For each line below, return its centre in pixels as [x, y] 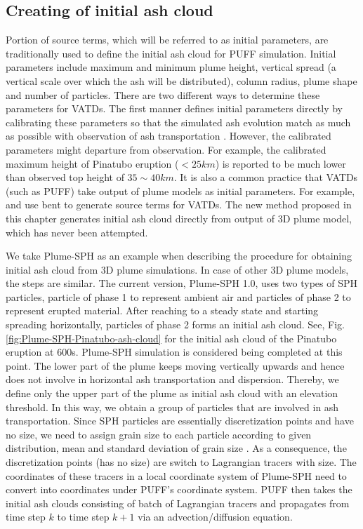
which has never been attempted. [77, 232]
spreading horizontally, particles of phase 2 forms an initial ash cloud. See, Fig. [175, 324]
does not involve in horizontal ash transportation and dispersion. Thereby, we [172, 379]
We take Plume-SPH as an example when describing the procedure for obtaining [179, 256]
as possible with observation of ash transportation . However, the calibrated [169, 136]
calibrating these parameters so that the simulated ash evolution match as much [178, 122]
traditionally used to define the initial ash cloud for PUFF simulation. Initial [171, 53]
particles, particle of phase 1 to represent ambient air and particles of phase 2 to [178, 296]
